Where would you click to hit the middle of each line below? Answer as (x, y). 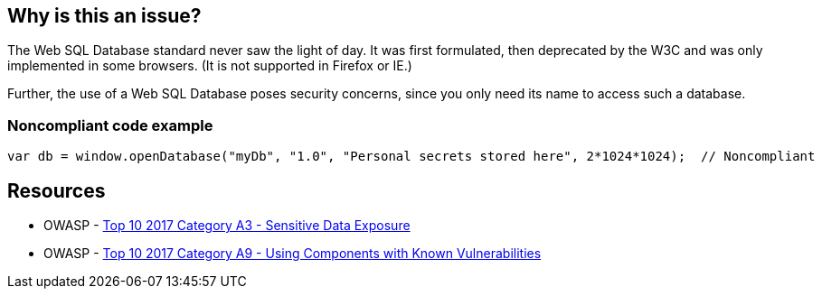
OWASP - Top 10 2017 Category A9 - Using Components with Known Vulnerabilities (293, 254)
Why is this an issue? (104, 16)
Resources (57, 190)
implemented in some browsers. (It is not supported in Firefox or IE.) (210, 66)
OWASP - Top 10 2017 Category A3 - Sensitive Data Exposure (227, 226)
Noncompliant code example (110, 125)
